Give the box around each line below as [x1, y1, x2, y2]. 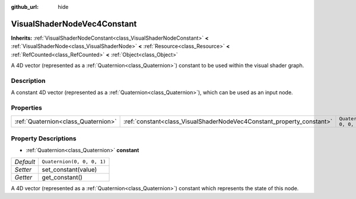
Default [14, 158, 36, 166]
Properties [11, 104, 43, 112]
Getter [14, 173, 33, 181]
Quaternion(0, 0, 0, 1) [42, 159, 106, 165]
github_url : [11, 4, 39, 10]
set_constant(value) [42, 165, 97, 174]
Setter [14, 165, 32, 174]
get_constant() [42, 173, 83, 181]
